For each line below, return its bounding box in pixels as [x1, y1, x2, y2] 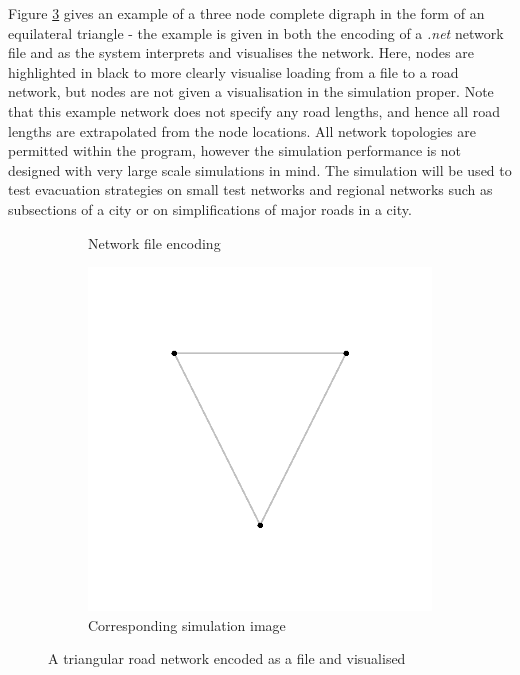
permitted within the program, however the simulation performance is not [8, 140, 462, 161]
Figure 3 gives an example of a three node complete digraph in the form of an [8, 3, 485, 23]
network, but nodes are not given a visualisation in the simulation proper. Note [8, 81, 494, 102]
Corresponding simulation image [88, 614, 286, 635]
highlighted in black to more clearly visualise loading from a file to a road [8, 61, 459, 82]
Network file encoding [88, 232, 221, 253]
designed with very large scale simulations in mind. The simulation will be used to [8, 159, 512, 180]
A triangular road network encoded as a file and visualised [48, 648, 406, 669]
